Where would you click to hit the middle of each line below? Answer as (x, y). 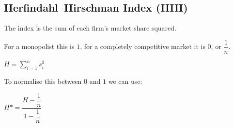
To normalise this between (43, 81)
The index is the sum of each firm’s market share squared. (90, 28)
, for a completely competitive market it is (143, 46)
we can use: (125, 81)
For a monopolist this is (39, 46)
